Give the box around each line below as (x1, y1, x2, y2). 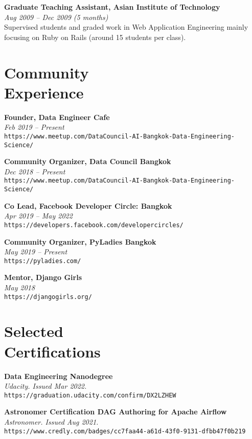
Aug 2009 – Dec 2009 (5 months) (4, 11, 108, 22)
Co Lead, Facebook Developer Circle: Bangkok (4, 200, 172, 211)
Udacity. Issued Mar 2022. (4, 381, 87, 391)
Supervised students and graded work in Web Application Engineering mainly (4, 22, 248, 32)
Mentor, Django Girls (4, 272, 82, 283)
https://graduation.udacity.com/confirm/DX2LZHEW (4, 391, 176, 399)
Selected (4, 321, 63, 342)
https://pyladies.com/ (4, 257, 81, 265)
